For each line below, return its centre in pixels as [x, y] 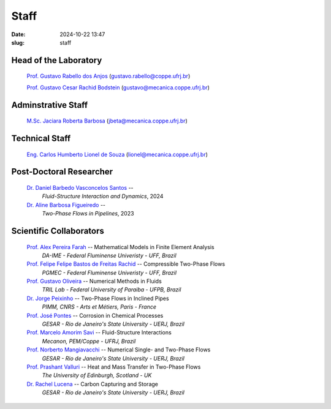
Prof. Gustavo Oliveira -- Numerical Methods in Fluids [94, 281]
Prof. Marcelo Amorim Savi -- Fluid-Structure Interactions [99, 332]
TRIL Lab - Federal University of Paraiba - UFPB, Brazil [112, 290]
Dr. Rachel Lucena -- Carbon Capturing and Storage [93, 384]
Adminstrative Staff [50, 105]
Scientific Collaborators [58, 231]
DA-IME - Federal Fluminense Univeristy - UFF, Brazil [109, 255]
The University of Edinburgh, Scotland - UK [97, 375]
